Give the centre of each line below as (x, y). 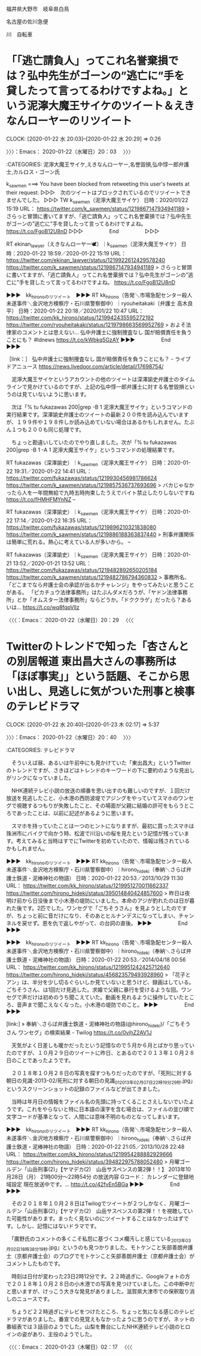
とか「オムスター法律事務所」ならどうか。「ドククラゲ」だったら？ (99, 599)
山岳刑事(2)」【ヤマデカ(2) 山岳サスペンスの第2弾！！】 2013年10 (109, 1169)
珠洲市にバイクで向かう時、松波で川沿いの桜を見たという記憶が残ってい (95, 833)
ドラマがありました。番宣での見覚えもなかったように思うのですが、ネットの (100, 1319)
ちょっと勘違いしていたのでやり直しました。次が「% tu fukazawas (94, 442)
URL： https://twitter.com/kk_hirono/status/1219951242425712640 (88, 967)
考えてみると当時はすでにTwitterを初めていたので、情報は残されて (98, 841)
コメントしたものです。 (35, 1263)
